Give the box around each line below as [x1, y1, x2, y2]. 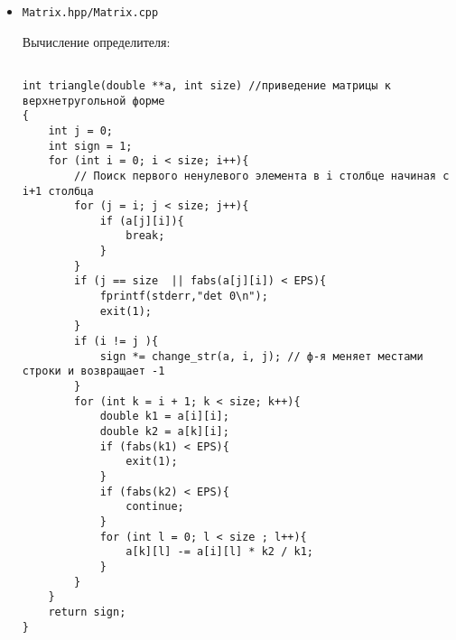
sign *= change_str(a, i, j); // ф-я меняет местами [99, 349, 423, 363]
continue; [126, 500, 184, 514]
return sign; [48, 605, 126, 618]
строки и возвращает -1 [22, 365, 165, 378]
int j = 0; [48, 124, 114, 137]
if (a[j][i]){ [99, 214, 184, 227]
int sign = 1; [48, 139, 133, 153]
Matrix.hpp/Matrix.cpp [22, 6, 159, 19]
